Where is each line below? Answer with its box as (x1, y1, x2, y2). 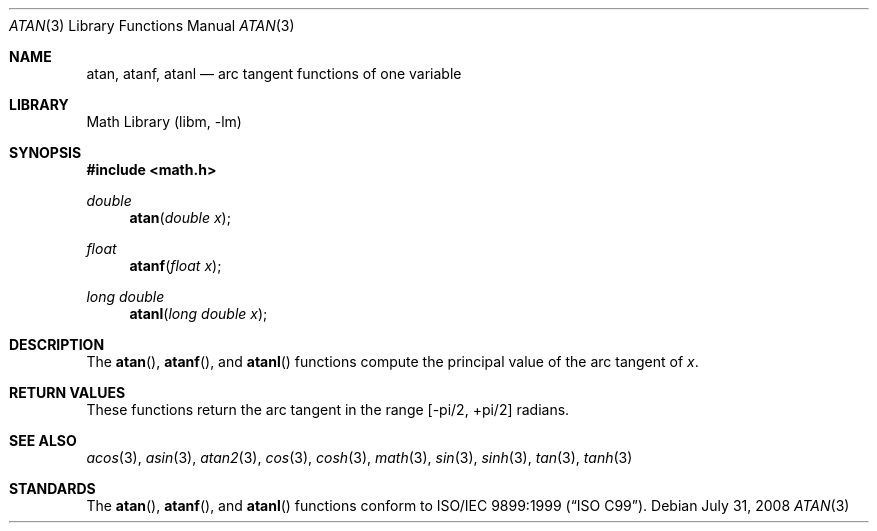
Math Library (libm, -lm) (86, 113, 242, 130)
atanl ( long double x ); (129, 305, 268, 322)
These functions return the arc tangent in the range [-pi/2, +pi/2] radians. (86, 401, 570, 418)
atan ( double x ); (129, 209, 231, 226)
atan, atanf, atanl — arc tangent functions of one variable (86, 65, 462, 82)
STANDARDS (9, 480, 96, 497)
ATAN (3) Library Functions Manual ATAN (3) (9, 17, 295, 34)
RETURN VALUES (9, 384, 126, 401)
